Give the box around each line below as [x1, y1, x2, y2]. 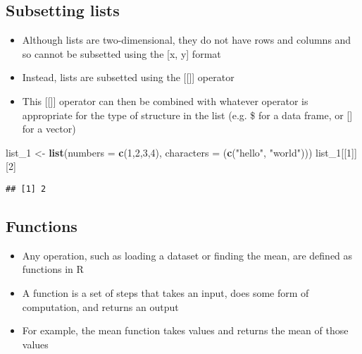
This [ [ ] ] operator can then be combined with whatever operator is [22, 93, 308, 108]
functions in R [22, 262, 84, 276]
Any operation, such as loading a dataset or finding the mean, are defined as [22, 248, 353, 262]
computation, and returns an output [22, 299, 179, 314]
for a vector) [22, 121, 76, 136]
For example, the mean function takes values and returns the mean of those [22, 323, 349, 338]
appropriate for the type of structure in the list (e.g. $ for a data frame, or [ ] [22, 107, 353, 122]
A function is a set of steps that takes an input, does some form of [22, 286, 309, 300]
